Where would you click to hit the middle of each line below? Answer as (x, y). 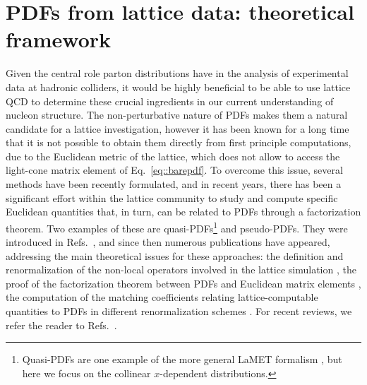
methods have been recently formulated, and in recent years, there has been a (174, 184)
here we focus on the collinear (86, 373)
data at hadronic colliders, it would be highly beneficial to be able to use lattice (178, 87)
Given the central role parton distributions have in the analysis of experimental (177, 73)
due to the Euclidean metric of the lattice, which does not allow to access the (173, 156)
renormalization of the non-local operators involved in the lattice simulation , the (181, 269)
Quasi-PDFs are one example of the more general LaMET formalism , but (182, 359)
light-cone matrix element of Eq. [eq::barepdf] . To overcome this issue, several (174, 170)
